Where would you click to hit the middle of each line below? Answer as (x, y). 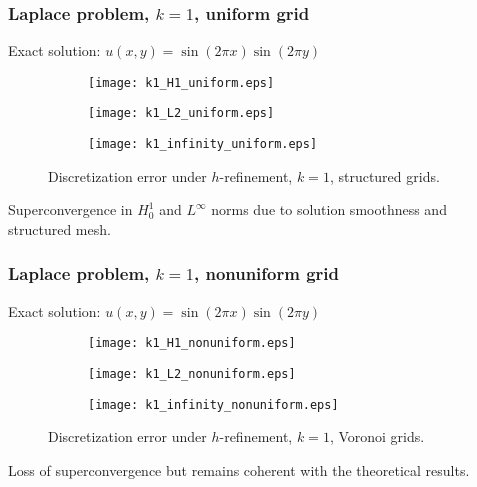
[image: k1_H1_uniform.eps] (181, 82)
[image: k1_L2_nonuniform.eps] (192, 374)
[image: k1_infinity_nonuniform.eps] (213, 404)
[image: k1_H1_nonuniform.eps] (192, 343)
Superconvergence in (70, 209)
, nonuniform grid (266, 273)
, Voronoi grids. (377, 436)
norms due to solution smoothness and (329, 209)
